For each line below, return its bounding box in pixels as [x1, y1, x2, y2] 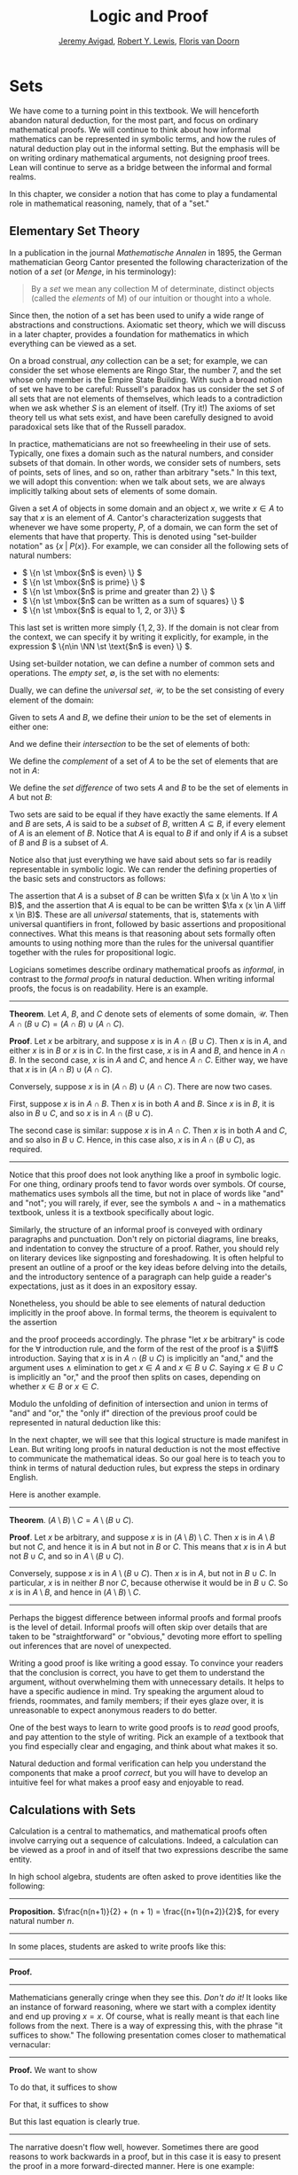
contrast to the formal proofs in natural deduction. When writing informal [9, 973, 275, 984]
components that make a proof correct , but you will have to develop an [9, 1767, 269, 1778]
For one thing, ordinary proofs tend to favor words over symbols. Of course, [9, 1178, 286, 1190]
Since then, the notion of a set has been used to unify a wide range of [9, 310, 264, 320]
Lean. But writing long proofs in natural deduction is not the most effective [9, 1443, 281, 1454]
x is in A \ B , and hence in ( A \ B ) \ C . [9, 1586, 142, 1598]
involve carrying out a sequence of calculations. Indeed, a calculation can [9, 1835, 279, 1846]
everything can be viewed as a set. [9, 338, 137, 349]
